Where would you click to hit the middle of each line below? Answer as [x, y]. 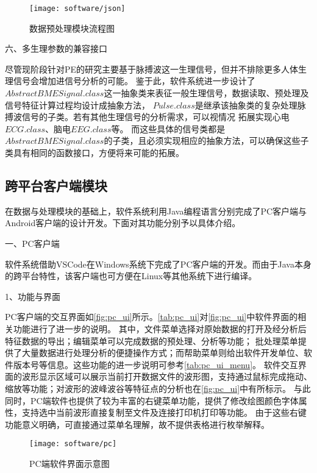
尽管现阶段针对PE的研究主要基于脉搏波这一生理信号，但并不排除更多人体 [152, 69]
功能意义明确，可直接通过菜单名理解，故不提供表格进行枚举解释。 [137, 424]
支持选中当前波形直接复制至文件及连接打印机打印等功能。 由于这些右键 [164, 412]
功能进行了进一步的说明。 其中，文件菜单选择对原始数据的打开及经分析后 [160, 328]
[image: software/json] [77, 9]
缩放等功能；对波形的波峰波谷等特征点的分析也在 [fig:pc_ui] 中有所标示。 [148, 388]
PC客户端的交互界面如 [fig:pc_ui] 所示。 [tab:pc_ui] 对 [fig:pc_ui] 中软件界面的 [151, 317]
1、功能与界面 [33, 296]
